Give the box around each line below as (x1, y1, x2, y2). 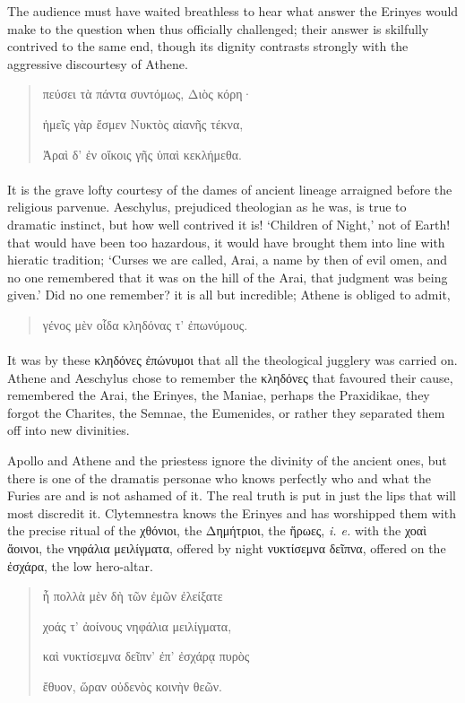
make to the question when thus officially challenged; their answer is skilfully (7, 19, 429, 38)
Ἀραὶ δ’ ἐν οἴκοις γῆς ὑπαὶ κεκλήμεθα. (42, 144, 242, 163)
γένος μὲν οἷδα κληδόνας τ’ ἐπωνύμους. (42, 315, 248, 334)
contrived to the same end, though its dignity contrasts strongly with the (7, 37, 409, 56)
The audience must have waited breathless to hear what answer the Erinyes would (7, 2, 459, 20)
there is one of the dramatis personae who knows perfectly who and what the (7, 468, 431, 487)
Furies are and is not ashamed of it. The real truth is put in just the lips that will (7, 486, 456, 505)
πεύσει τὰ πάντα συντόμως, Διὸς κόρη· (42, 84, 253, 103)
